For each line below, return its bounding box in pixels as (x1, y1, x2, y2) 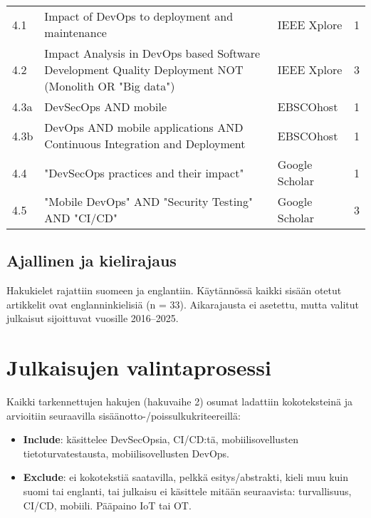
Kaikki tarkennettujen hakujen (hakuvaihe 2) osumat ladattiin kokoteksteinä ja (6, 394, 352, 409)
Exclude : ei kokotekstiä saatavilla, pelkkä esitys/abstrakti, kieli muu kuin (23, 470, 348, 485)
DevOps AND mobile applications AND (44, 119, 244, 135)
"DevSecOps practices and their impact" (44, 164, 244, 181)
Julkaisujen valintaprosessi (6, 353, 271, 382)
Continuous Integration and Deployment (44, 135, 246, 152)
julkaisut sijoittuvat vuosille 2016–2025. (6, 311, 179, 326)
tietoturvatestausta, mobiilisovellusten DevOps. (23, 445, 229, 460)
